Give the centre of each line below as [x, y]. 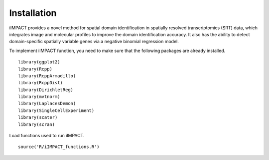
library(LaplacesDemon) [47, 104]
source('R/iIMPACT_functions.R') [59, 147]
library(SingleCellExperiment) [56, 110]
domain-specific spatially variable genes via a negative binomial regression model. [94, 42]
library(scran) [37, 124]
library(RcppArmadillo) [47, 76]
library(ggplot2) [39, 62]
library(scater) [38, 117]
